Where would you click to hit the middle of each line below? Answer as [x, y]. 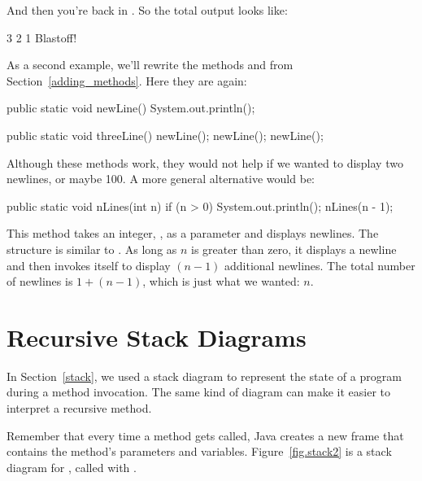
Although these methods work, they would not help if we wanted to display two [205, 162]
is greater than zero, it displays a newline [294, 249]
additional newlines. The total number [320, 265]
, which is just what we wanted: [221, 281]
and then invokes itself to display [89, 265]
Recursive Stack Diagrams [157, 337]
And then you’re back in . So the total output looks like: [147, 10]
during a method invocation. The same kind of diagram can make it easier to [198, 392]
